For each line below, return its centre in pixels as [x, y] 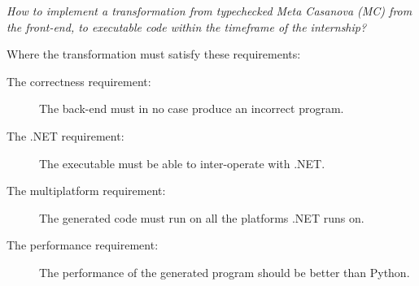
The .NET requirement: [65, 135]
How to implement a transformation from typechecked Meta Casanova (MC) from [209, 11]
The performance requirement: [83, 245]
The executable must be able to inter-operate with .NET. [182, 163]
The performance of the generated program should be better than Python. [225, 272]
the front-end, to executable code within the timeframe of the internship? [187, 26]
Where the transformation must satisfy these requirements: [154, 54]
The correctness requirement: [79, 81]
